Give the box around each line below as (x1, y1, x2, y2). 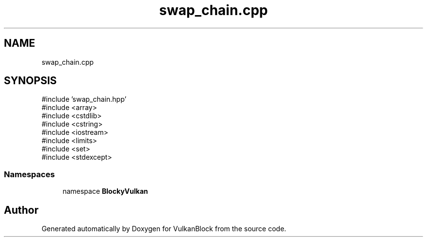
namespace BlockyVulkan (62, 187, 148, 196)
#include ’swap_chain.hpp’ (41, 95, 127, 104)
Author (4, 204, 39, 216)
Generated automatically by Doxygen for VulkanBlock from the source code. (41, 224, 287, 233)
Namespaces (4, 169, 55, 179)
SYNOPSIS (4, 74, 57, 87)
